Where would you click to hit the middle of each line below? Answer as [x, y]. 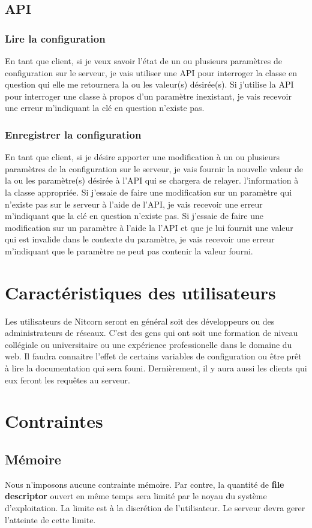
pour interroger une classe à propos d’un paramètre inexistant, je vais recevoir [148, 96]
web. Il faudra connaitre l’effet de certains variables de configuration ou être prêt [153, 356]
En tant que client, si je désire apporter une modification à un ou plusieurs [142, 157]
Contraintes [54, 421]
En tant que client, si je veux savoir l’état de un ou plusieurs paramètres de [143, 61]
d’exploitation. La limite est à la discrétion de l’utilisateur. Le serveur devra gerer [155, 507]
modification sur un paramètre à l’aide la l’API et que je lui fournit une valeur [149, 227]
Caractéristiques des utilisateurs [140, 292]
